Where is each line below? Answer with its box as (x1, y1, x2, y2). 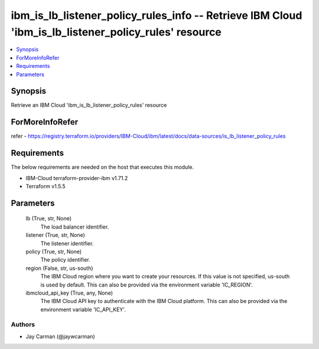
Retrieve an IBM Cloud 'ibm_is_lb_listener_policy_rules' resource (11, 102, 167, 109)
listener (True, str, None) (25, 231, 86, 239)
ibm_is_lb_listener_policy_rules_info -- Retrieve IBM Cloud (11, 9, 302, 22)
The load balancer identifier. (40, 223, 109, 230)
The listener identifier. (40, 240, 94, 247)
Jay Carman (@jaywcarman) (25, 332, 96, 340)
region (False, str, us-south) (25, 265, 94, 272)
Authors (11, 321, 35, 329)
